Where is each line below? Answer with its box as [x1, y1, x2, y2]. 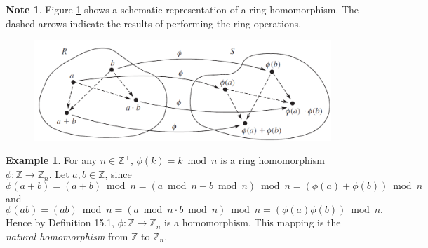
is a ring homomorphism [220, 153, 325, 167]
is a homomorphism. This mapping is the [164, 215, 341, 230]
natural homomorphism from [6, 228, 128, 243]
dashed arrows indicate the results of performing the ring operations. [6, 15, 302, 30]
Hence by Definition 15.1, [6, 215, 114, 230]
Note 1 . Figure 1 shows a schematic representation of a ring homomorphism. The [6, 2, 359, 16]
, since [105, 167, 132, 181]
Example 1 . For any [6, 153, 97, 167]
